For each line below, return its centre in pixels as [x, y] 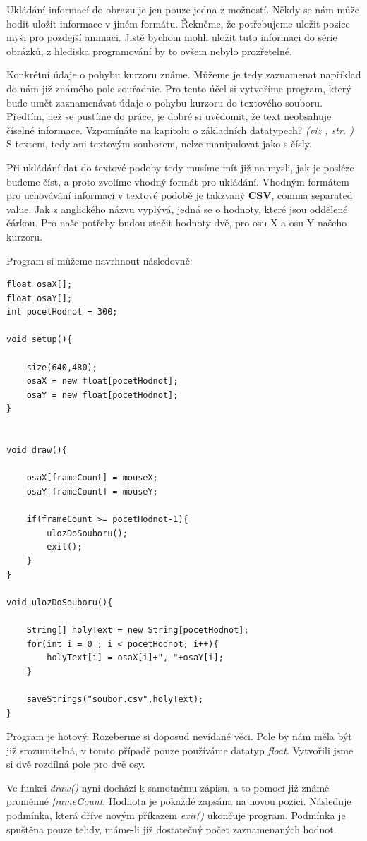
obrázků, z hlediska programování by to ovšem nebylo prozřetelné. [149, 50]
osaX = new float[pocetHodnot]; [102, 381]
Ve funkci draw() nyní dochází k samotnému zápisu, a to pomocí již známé [168, 787]
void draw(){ [37, 450]
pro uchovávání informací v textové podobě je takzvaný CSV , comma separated [180, 195]
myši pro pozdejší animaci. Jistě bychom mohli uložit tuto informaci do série [172, 37]
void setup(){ [40, 340]
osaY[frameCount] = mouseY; [92, 492]
